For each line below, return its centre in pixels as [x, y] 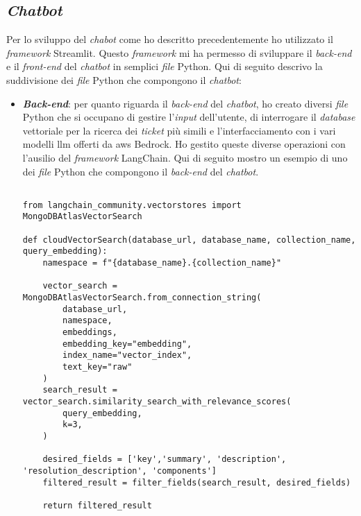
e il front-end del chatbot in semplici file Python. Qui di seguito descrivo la [165, 66]
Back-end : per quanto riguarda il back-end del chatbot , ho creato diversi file [185, 103]
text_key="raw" [98, 367]
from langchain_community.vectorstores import [132, 205]
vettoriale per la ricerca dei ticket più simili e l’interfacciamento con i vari [179, 130]
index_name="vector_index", [127, 355]
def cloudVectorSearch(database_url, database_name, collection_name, [189, 240]
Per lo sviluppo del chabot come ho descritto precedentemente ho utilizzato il [170, 39]
